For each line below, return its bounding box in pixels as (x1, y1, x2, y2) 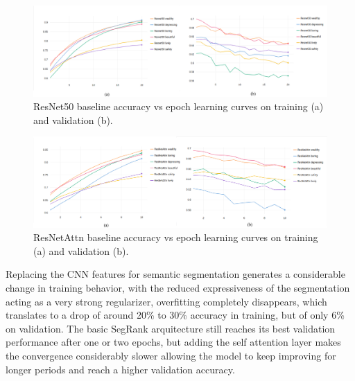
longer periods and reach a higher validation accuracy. (6, 362, 235, 376)
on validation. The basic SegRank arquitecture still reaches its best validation (6, 321, 336, 335)
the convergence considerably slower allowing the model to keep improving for (6, 348, 336, 363)
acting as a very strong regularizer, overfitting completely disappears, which (6, 294, 327, 308)
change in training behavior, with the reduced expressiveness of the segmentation (6, 281, 350, 295)
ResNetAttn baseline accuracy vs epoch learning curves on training (33, 230, 318, 245)
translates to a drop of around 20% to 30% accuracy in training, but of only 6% (6, 308, 345, 322)
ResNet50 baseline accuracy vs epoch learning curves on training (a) (33, 99, 324, 114)
